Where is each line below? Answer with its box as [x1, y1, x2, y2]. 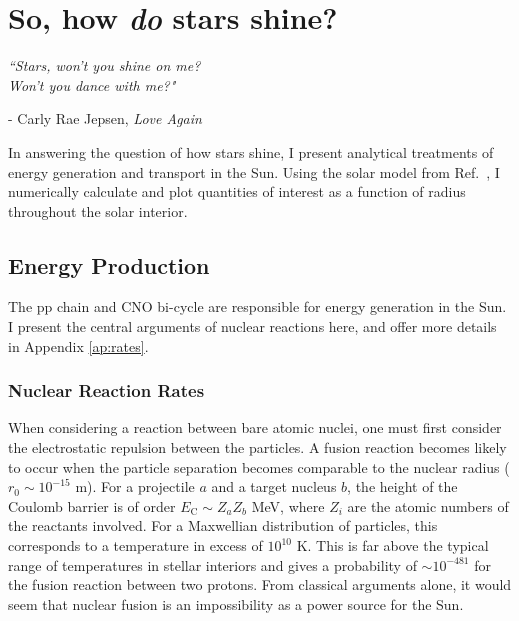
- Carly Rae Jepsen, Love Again [8, 108, 202, 129]
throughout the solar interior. [8, 200, 188, 221]
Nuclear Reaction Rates [8, 378, 205, 403]
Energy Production [8, 249, 210, 280]
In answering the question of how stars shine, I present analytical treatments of [8, 141, 494, 162]
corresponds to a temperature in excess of [8, 535, 263, 556]
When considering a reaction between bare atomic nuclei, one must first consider [8, 417, 502, 438]
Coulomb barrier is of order [8, 495, 176, 516]
